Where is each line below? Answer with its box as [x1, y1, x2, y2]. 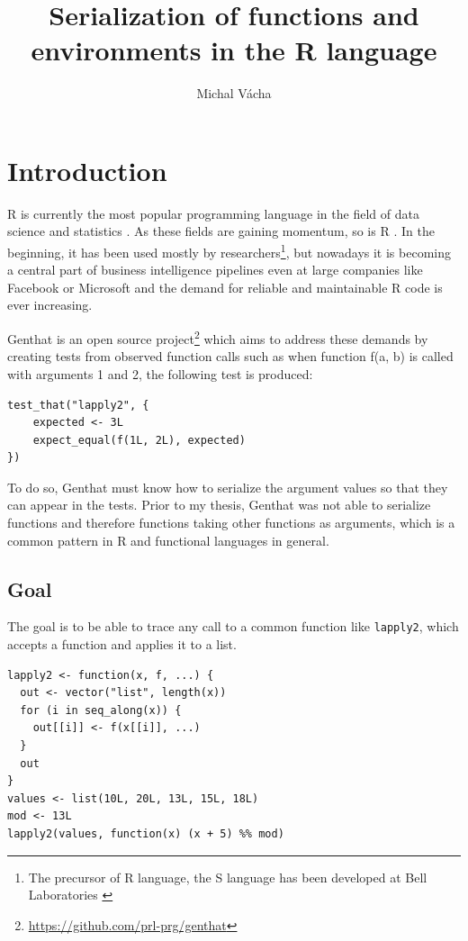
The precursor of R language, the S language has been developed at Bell [28, 867, 427, 886]
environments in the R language [31, 32, 437, 68]
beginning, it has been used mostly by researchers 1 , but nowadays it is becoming [7, 240, 451, 261]
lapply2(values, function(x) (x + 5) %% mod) [7, 828, 284, 841]
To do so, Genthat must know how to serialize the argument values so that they [7, 477, 448, 496]
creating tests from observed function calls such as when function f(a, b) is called [7, 347, 454, 366]
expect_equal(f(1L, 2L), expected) [32, 433, 246, 447]
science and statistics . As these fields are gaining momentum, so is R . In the [7, 222, 435, 240]
